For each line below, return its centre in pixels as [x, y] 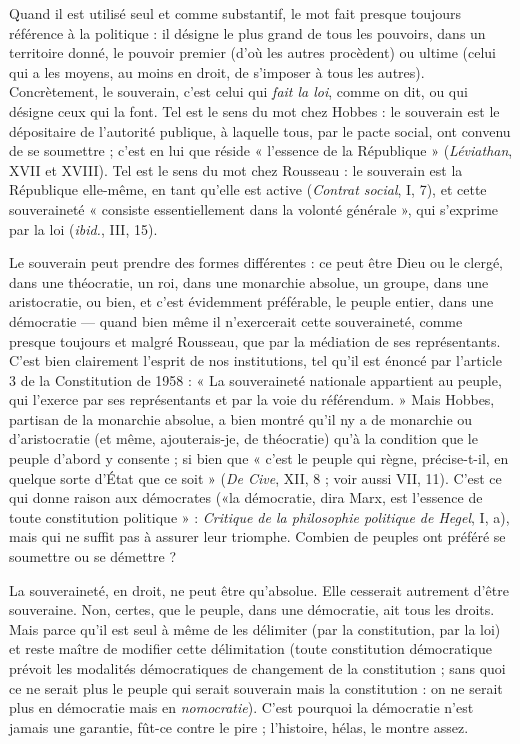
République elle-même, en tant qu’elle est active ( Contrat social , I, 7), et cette [248, 189]
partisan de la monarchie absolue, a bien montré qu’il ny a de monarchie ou [241, 418]
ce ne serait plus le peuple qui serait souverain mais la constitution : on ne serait [256, 687]
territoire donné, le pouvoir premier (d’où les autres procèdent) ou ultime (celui [252, 52]
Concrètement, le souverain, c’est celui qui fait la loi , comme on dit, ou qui [238, 91]
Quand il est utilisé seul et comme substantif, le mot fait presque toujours [235, 13]
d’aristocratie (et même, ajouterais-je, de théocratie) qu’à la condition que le [243, 438]
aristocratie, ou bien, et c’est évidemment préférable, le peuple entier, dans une [251, 301]
